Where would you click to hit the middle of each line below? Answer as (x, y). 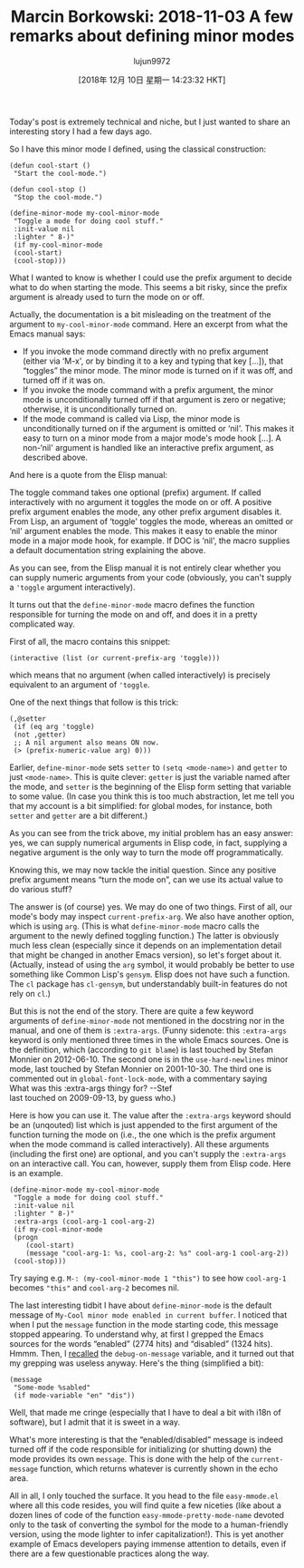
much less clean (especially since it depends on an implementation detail (146, 945)
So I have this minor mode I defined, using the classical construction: (138, 149)
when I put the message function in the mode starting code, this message (144, 1324)
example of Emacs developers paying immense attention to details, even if (148, 1544)
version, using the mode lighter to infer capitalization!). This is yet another (147, 1534)
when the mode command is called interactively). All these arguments (139, 1144)
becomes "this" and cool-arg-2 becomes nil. (94, 1287)
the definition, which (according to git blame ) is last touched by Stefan (142, 1049)
